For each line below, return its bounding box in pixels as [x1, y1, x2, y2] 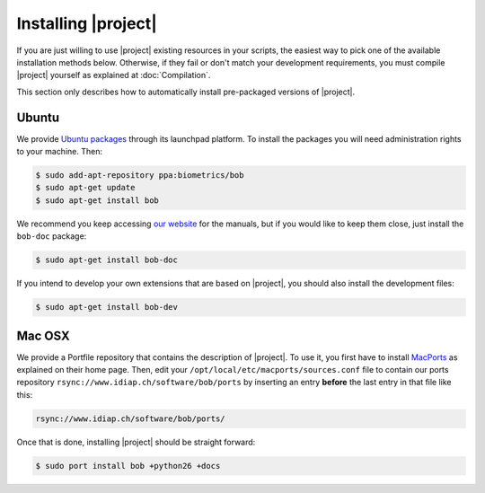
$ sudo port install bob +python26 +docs [35, 461, 221, 471]
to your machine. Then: [16, 146, 103, 157]
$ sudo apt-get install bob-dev [35, 302, 179, 313]
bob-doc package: [16, 231, 87, 242]
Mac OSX [16, 328, 71, 343]
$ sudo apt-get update [35, 182, 136, 193]
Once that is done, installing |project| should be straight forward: [16, 436, 256, 447]
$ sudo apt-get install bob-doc [35, 255, 179, 265]
